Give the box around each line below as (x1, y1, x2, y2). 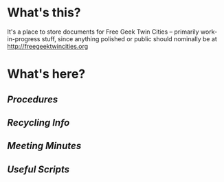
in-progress (7, 34, 41, 43)
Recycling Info (7, 117, 70, 128)
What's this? (7, 5, 81, 21)
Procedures (7, 93, 58, 105)
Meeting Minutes (7, 140, 82, 152)
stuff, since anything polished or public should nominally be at (41, 34, 218, 43)
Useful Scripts (7, 163, 70, 175)
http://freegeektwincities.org (7, 42, 89, 50)
